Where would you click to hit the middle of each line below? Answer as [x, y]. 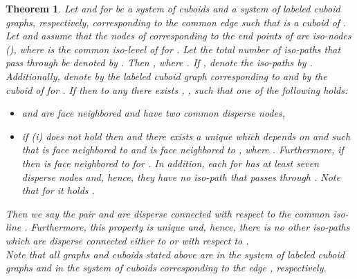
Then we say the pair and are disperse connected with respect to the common [168, 213]
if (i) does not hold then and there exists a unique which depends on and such [186, 136]
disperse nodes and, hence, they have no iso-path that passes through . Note [181, 176]
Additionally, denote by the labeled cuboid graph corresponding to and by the [166, 76]
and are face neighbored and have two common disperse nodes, [153, 113]
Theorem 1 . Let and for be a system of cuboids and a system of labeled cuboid [173, 8]
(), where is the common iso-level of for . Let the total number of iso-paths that [173, 49]
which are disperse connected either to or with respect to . [127, 240]
